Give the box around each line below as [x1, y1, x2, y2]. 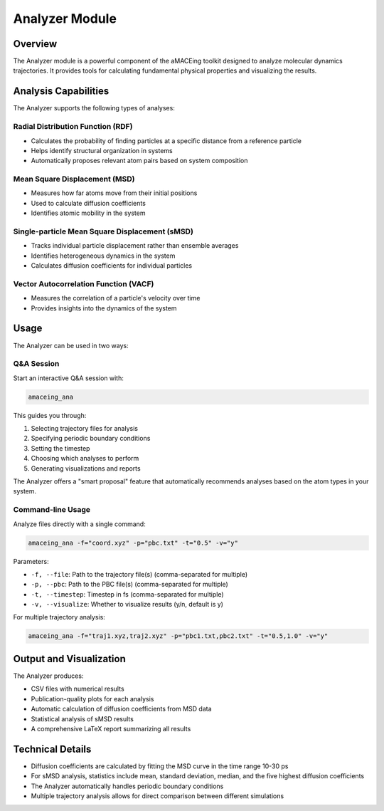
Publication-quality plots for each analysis [31, 694, 154, 703]
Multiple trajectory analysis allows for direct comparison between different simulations [31, 791, 284, 800]
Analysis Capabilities [13, 85, 110, 98]
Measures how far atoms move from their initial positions [31, 189, 198, 197]
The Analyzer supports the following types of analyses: [13, 104, 176, 113]
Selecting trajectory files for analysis [31, 424, 139, 433]
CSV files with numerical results [31, 684, 124, 694]
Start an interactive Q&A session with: [13, 374, 124, 382]
